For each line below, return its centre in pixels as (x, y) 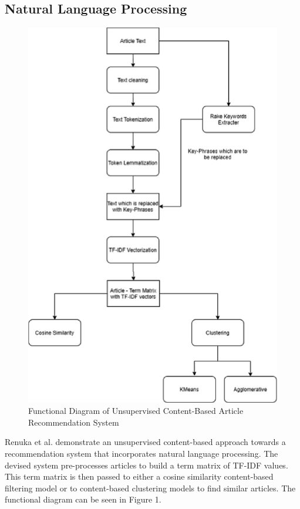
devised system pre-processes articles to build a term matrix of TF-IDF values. (146, 465)
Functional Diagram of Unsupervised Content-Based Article (136, 411)
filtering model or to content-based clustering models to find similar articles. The (150, 488)
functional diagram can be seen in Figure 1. (83, 499)
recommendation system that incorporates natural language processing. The (141, 454)
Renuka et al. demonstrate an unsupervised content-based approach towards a (145, 442)
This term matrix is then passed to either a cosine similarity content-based (139, 476)
